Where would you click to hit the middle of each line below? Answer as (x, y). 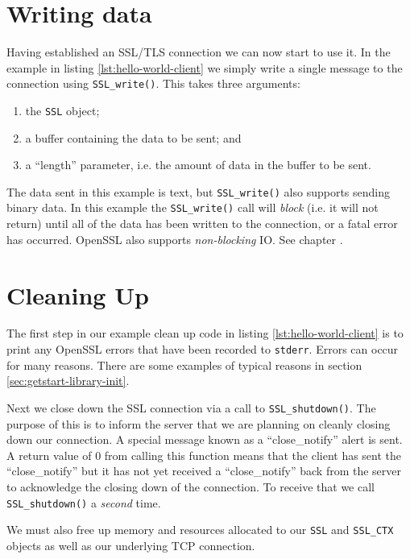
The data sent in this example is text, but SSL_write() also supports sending (198, 191)
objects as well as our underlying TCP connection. (131, 545)
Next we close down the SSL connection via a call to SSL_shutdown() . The (191, 407)
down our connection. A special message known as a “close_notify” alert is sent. (205, 439)
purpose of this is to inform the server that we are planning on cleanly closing (199, 423)
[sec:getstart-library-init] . (68, 381)
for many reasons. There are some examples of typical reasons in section (184, 364)
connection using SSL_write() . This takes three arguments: (153, 83)
